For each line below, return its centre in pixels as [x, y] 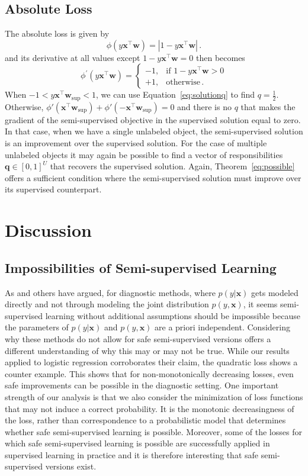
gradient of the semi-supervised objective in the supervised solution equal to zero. [153, 119]
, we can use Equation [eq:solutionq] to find [175, 94]
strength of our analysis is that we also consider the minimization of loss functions [154, 396]
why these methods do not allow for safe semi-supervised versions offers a [138, 338]
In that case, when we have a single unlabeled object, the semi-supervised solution [154, 131]
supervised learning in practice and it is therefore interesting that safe [132, 454]
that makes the [268, 106]
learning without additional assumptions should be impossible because [173, 315]
